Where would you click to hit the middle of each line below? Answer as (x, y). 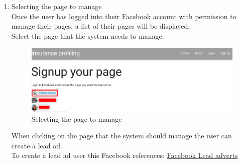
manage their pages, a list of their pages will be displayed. (101, 26)
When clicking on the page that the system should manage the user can (122, 136)
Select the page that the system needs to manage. (88, 35)
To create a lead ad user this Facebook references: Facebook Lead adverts (125, 155)
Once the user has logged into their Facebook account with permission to (124, 16)
